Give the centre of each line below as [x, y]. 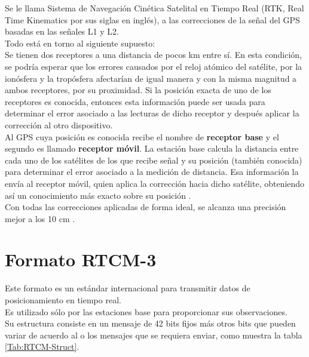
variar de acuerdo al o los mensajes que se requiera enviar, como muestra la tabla [154, 335]
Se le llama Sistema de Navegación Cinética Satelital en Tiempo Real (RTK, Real [154, 8]
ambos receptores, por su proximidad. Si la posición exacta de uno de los [138, 90]
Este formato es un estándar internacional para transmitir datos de [128, 288]
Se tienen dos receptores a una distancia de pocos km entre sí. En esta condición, [153, 55]
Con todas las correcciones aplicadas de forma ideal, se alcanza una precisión [146, 207]
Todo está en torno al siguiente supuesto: [80, 43]
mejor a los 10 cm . [40, 218]
